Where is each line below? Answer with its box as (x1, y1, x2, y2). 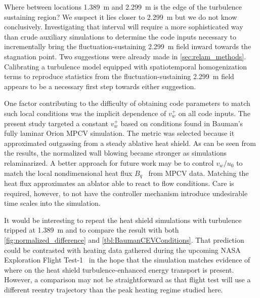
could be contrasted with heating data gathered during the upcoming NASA (4, 244, 241, 255)
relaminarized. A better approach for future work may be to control (4, 157, 214, 168)
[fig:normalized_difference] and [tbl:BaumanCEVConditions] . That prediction (4, 234, 244, 245)
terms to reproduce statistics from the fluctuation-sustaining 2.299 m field (4, 71, 234, 82)
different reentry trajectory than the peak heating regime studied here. (4, 284, 223, 294)
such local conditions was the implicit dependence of (4, 107, 166, 118)
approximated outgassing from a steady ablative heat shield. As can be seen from (4, 137, 256, 148)
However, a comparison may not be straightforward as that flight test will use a (4, 274, 251, 285)
